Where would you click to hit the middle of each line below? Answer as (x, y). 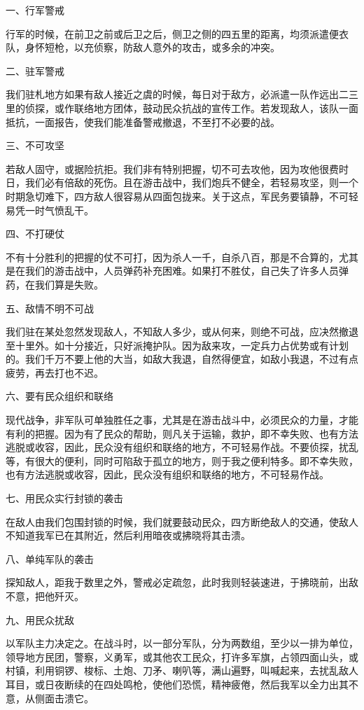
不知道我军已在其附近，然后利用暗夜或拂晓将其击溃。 (128, 535)
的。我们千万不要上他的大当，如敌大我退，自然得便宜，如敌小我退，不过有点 (182, 359)
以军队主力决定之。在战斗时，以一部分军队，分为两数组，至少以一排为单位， (182, 643)
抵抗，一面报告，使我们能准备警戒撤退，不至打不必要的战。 (143, 121)
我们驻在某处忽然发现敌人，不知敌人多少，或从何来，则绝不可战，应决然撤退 (182, 332)
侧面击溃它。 (64, 698)
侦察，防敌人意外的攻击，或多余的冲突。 (187, 47)
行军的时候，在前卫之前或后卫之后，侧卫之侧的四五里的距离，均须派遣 (167, 33)
